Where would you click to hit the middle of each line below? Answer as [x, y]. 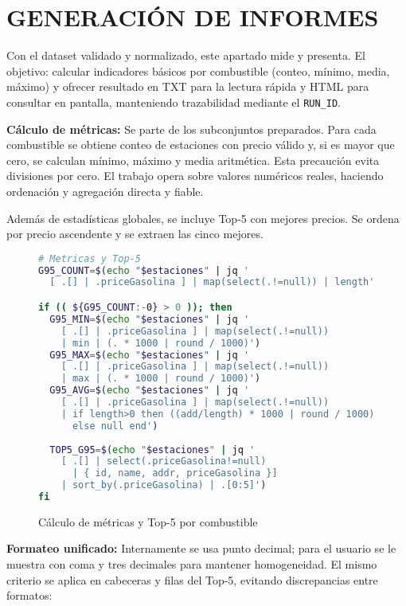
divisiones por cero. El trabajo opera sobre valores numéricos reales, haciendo [195, 176]
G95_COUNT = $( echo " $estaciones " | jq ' [144, 270]
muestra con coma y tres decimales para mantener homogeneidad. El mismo [192, 564]
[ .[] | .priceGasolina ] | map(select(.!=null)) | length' [212, 282]
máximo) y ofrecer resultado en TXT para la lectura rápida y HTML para [188, 86]
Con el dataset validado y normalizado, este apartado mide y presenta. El [186, 55]
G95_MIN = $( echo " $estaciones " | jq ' [150, 319]
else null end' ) [115, 426]
